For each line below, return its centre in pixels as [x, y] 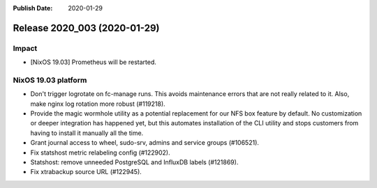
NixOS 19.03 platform [50, 80]
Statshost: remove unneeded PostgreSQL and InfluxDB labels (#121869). [134, 162]
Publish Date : [33, 8]
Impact [25, 48]
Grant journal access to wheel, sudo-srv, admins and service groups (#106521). [145, 143]
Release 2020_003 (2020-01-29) [86, 28]
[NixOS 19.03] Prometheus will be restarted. [93, 62]
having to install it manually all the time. [87, 133]
